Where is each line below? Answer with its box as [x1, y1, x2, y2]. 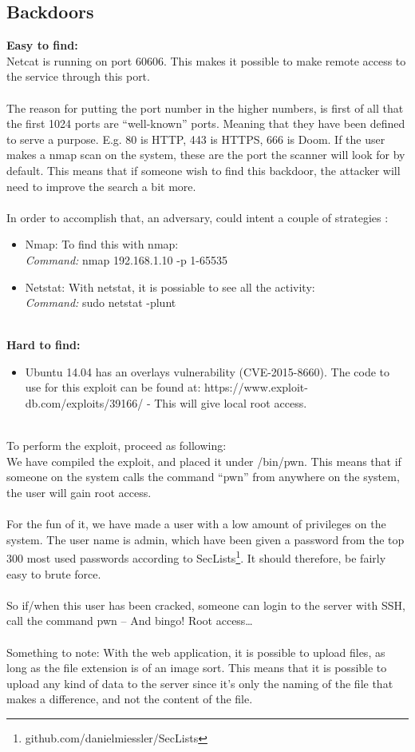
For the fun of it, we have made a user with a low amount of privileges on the [6, 515, 386, 532]
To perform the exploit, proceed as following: [6, 437, 227, 454]
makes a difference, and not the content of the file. [6, 690, 253, 707]
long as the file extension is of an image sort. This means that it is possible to [6, 659, 387, 676]
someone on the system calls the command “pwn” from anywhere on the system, [6, 468, 400, 485]
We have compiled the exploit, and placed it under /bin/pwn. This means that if [6, 452, 401, 469]
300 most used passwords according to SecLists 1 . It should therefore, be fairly [6, 547, 386, 567]
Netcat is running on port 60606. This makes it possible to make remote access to [6, 52, 406, 69]
